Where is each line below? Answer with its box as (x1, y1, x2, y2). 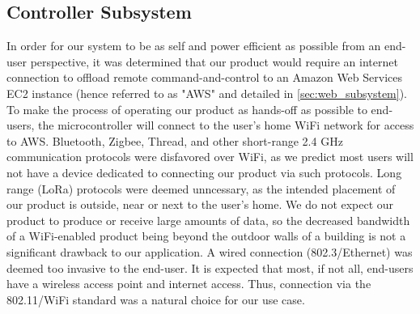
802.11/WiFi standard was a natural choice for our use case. (6, 291, 305, 308)
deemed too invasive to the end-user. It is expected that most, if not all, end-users (6, 259, 414, 276)
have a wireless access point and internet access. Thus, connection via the (6, 275, 371, 292)
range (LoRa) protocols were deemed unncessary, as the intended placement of (6, 180, 396, 197)
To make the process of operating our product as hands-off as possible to (6, 100, 367, 117)
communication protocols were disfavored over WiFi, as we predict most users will (6, 148, 414, 165)
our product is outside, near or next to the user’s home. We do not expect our (6, 196, 394, 213)
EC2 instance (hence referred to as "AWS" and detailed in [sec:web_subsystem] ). (6, 84, 408, 101)
